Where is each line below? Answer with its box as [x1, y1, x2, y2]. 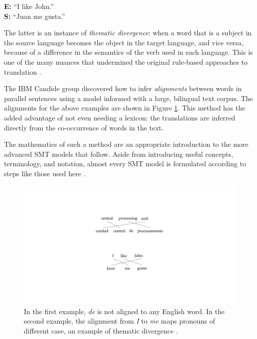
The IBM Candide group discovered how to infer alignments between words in [4, 83, 242, 94]
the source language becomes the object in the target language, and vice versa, [4, 37, 244, 47]
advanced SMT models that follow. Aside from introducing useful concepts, [4, 148, 233, 159]
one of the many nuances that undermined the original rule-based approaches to [4, 56, 248, 67]
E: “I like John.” [4, 1, 54, 11]
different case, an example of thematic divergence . [24, 325, 178, 336]
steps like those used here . [4, 168, 86, 178]
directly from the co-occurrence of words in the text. [4, 122, 164, 132]
